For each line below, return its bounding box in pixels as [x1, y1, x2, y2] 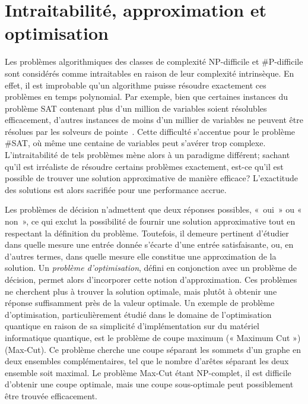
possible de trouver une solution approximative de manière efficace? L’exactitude [5, 172, 299, 184]
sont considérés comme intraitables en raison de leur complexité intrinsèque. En [5, 67, 294, 79]
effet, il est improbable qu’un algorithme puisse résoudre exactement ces [5, 78, 266, 91]
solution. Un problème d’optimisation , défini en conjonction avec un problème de [5, 261, 297, 274]
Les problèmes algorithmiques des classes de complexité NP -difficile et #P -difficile [5, 55, 303, 68]
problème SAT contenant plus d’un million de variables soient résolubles [5, 102, 267, 114]
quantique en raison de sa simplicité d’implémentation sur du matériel [5, 320, 259, 332]
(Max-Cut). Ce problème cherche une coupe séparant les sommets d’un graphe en [5, 343, 301, 355]
